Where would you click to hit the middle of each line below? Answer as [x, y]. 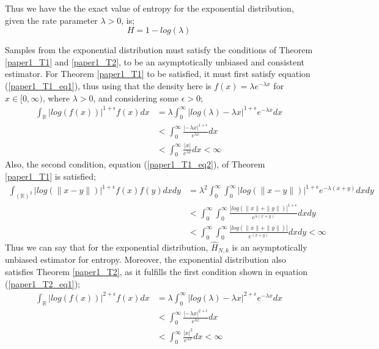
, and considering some [136, 97]
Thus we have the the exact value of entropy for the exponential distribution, [149, 8]
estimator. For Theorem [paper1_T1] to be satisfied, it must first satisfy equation [158, 74]
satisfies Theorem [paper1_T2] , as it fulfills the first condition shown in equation [156, 272]
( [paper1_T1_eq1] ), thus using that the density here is [108, 85]
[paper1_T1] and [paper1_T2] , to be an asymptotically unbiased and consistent [155, 61]
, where [56, 97]
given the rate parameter [51, 20]
